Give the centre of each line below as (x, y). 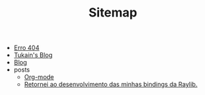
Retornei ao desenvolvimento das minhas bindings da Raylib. (111, 85)
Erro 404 (26, 48)
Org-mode (39, 77)
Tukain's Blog (33, 55)
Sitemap (113, 13)
